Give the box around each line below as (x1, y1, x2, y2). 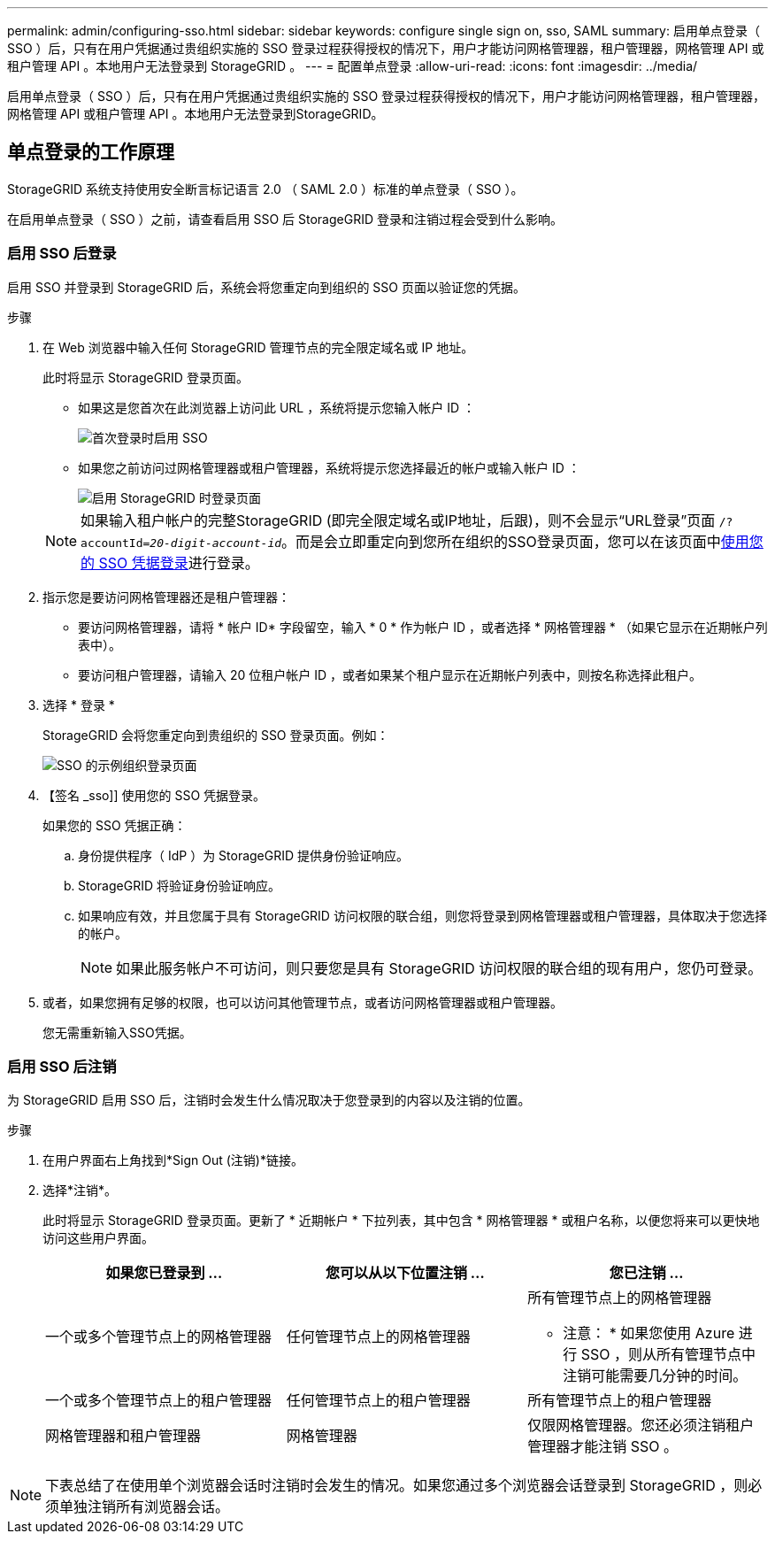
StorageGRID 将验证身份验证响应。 (78, 877, 280, 893)
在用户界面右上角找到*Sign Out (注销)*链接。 (42, 1152, 303, 1168)
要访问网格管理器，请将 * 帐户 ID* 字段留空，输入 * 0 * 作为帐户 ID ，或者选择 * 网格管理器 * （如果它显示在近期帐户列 (78, 619, 768, 635)
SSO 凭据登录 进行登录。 (98, 553, 259, 572)
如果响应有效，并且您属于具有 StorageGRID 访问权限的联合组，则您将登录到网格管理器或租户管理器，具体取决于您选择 (78, 907, 767, 923)
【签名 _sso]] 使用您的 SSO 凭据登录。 (42, 787, 266, 803)
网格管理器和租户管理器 (45, 1427, 202, 1445)
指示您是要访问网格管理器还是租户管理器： (42, 589, 290, 605)
